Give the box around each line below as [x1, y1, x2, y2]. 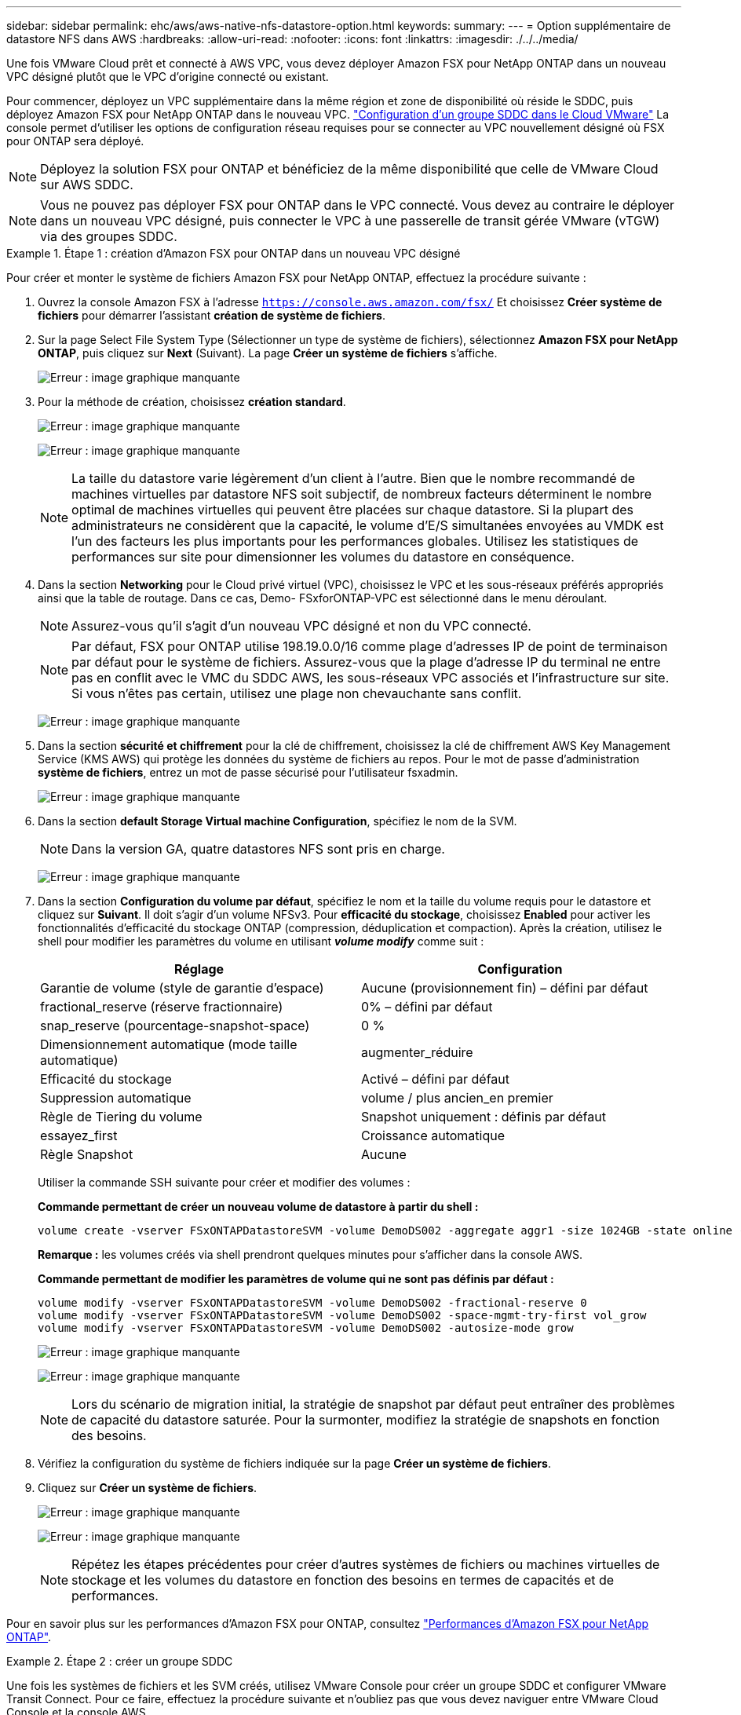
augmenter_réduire [361, 1044, 473, 1060]
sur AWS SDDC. [40, 177, 133, 192]
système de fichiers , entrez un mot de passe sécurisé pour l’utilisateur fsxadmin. [38, 766, 458, 779]
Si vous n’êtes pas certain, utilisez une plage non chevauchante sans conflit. [71, 686, 522, 701]
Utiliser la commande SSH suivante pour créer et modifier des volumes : [38, 1176, 411, 1189]
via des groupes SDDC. [40, 229, 177, 244]
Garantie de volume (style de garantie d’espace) [40, 980, 324, 996]
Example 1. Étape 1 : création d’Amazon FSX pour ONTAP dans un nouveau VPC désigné [6, 247, 461, 260]
